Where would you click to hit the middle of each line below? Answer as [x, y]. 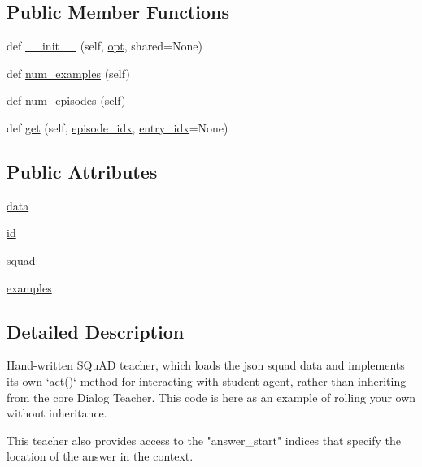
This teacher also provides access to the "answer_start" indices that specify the [204, 440]
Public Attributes [82, 171]
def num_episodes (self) [66, 100]
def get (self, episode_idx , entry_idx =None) [117, 127]
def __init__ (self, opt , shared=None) [104, 46]
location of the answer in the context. [100, 456]
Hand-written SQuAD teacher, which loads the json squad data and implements [206, 365]
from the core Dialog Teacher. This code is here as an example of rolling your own [211, 397]
